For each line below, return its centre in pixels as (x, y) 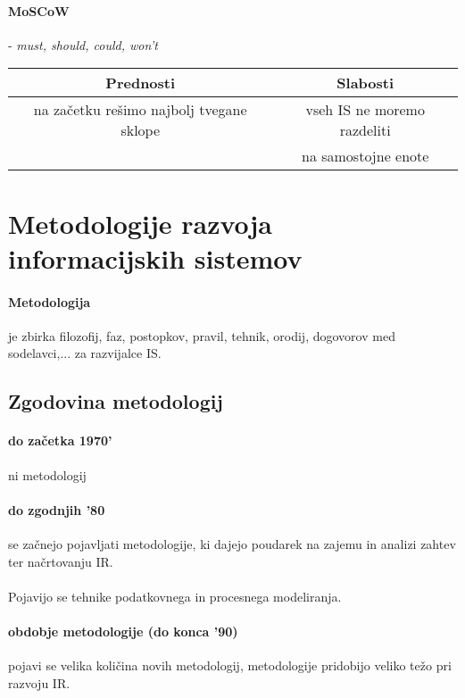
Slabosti (365, 83)
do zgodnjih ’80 (57, 509)
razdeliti (365, 130)
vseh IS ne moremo (365, 110)
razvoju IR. (39, 682)
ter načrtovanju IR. (61, 561)
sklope (141, 130)
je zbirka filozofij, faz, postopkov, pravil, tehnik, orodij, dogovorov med (202, 335)
